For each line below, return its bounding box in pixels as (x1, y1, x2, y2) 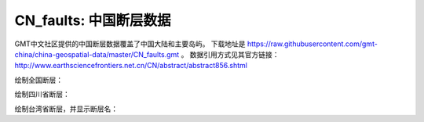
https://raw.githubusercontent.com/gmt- (247, 39, 378, 48)
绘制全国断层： (14, 75, 63, 84)
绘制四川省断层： (14, 90, 70, 99)
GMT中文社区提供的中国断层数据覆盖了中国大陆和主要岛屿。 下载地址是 (14, 39, 247, 48)
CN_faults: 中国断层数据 (14, 12, 171, 29)
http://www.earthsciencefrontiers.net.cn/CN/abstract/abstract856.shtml (14, 61, 247, 70)
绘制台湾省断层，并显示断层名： (14, 104, 118, 113)
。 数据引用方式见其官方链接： (181, 49, 280, 59)
